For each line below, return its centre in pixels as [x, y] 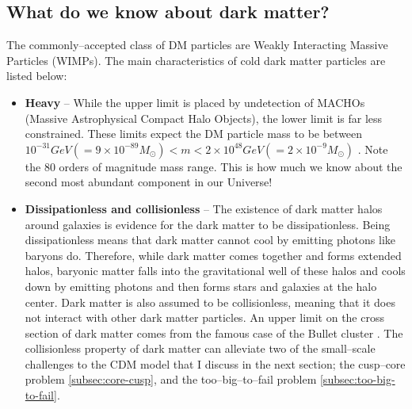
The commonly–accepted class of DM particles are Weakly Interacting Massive [197, 45]
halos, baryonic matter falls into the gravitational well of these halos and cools [215, 271]
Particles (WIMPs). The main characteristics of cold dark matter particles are [196, 60]
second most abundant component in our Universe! [149, 182]
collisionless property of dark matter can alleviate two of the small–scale [200, 348]
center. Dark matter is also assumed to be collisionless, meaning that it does [210, 302]
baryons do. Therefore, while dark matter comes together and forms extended [213, 255]
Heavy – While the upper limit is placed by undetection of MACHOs [195, 102]
